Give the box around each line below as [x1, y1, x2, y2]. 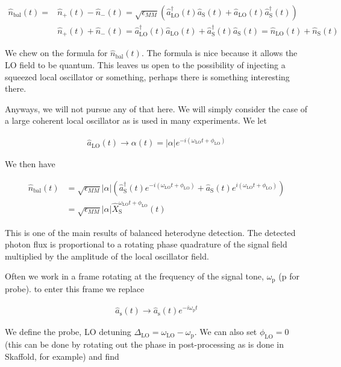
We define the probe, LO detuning [5, 325, 131, 338]
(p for [278, 270, 299, 282]
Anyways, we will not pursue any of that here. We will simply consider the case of [5, 102, 308, 115]
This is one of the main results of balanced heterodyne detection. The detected [5, 226, 296, 238]
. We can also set [194, 325, 257, 338]
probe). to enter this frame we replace [5, 282, 145, 295]
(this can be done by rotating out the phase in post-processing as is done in [5, 338, 284, 351]
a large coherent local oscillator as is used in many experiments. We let [5, 114, 267, 127]
